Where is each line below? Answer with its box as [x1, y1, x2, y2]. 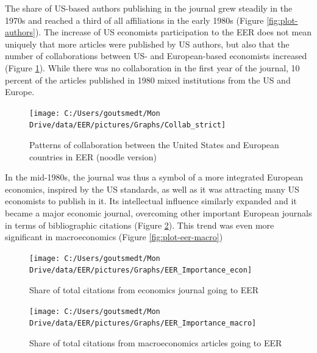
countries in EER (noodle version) [29, 150, 157, 163]
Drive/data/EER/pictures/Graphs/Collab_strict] [29, 121, 226, 130]
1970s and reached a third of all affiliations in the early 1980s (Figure [5, 13, 264, 26]
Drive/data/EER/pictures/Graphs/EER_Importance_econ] [29, 266, 252, 275]
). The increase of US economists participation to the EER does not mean [35, 26, 312, 38]
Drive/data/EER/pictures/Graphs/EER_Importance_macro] [29, 319, 257, 328]
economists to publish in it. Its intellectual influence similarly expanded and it [5, 194, 297, 207]
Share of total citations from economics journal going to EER [29, 283, 259, 296]
